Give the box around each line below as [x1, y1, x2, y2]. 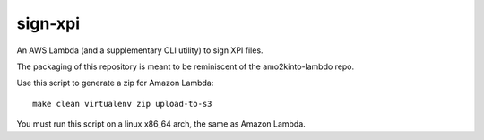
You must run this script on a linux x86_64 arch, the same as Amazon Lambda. [16, 118, 307, 129]
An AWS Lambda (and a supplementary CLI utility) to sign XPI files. [16, 45, 264, 56]
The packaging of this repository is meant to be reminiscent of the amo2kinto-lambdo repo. [16, 61, 355, 72]
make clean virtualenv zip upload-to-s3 [32, 99, 212, 109]
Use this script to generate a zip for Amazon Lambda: [16, 77, 214, 89]
